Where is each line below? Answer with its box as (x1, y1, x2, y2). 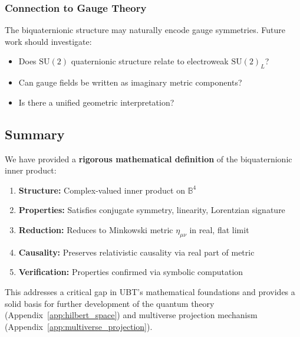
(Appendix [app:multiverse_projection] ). (5, 320, 153, 332)
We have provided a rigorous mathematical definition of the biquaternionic (5, 152, 292, 165)
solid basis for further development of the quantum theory (5, 297, 215, 309)
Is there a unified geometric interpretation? (18, 96, 174, 108)
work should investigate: (5, 35, 92, 47)
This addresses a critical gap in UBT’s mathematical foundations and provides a (5, 285, 295, 297)
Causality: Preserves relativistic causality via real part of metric (18, 246, 255, 258)
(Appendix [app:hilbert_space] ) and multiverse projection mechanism (5, 309, 258, 321)
